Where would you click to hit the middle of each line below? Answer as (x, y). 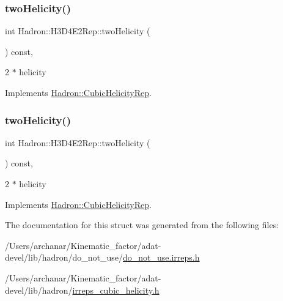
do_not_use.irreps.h (161, 257)
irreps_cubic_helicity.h (116, 290)
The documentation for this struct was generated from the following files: (142, 225)
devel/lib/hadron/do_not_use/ (64, 257)
